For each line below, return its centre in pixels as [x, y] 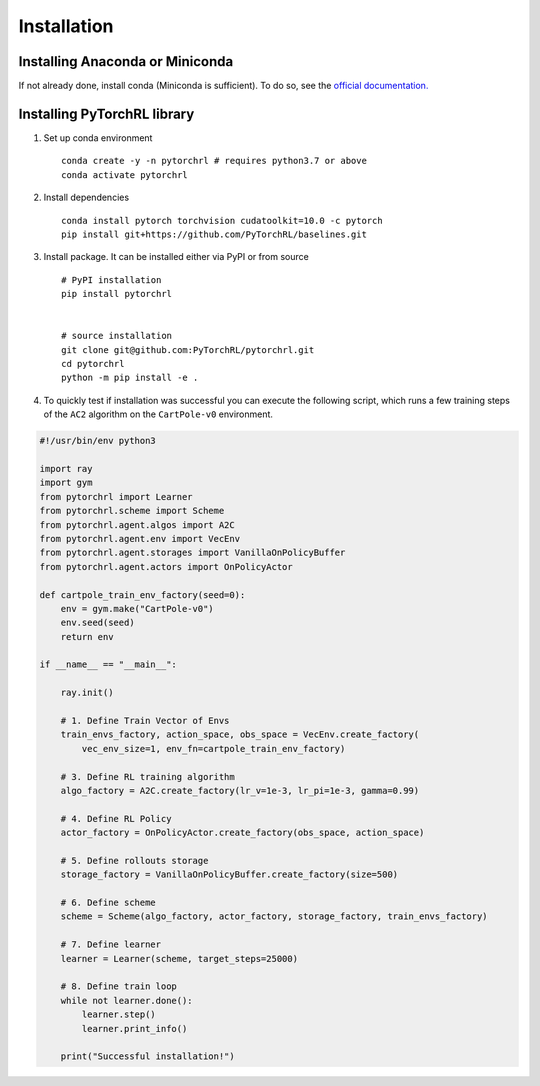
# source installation [117, 336]
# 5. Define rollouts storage [134, 860]
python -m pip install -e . [130, 378]
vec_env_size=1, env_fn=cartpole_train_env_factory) [213, 748]
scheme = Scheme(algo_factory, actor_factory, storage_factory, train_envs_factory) [274, 916]
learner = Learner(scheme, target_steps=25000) [179, 958]
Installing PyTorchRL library [106, 113]
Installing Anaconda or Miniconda [126, 61]
